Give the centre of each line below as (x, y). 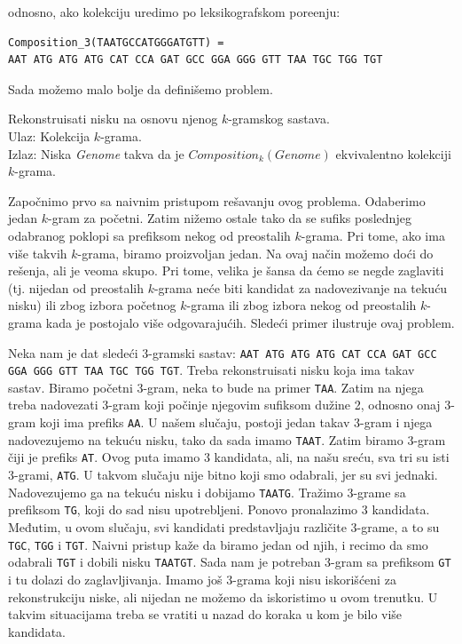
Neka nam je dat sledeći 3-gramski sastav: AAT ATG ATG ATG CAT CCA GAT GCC (223, 352)
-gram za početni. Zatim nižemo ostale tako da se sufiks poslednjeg (230, 218)
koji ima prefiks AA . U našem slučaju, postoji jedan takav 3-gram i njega (236, 422)
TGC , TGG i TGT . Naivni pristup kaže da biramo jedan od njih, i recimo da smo (218, 544)
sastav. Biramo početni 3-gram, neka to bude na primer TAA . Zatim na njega (216, 387)
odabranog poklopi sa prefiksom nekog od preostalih (149, 235)
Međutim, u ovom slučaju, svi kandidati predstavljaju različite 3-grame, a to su (224, 527)
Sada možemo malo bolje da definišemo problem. (141, 88)
